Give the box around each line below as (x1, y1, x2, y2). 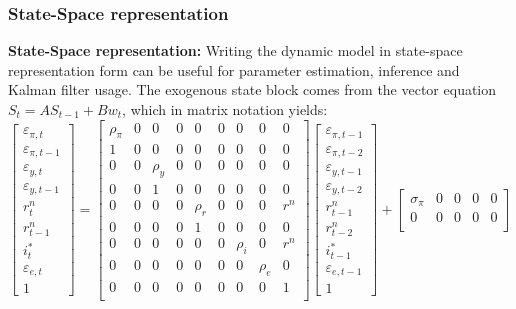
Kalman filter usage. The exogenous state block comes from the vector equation (8, 79, 497, 100)
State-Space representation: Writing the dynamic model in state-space (8, 40, 463, 61)
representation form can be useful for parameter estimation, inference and (8, 59, 460, 80)
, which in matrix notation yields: (122, 99, 328, 119)
